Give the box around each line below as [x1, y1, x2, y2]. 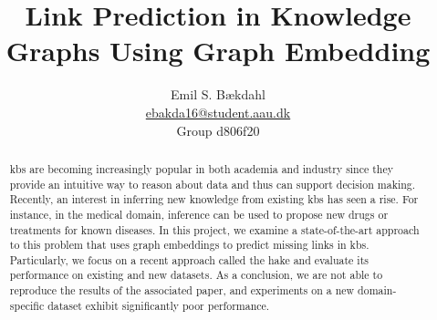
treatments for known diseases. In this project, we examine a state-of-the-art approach [9, 222, 420, 237]
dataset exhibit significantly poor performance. [47, 297, 270, 313]
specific [9, 297, 45, 313]
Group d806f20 [176, 120, 260, 139]
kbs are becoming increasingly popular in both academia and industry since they [9, 160, 394, 176]
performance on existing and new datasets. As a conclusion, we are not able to [9, 267, 383, 283]
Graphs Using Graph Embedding [5, 32, 431, 69]
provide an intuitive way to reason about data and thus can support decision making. [9, 176, 416, 191]
